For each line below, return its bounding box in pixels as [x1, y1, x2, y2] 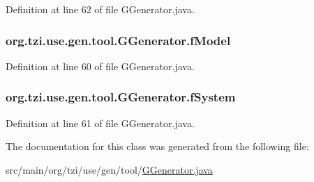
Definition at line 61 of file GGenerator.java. [6, 115, 195, 130]
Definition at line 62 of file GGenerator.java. [6, 2, 195, 16]
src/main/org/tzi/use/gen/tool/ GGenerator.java [6, 162, 213, 176]
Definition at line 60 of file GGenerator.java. [6, 58, 195, 73]
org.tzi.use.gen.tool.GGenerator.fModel [6, 31, 231, 49]
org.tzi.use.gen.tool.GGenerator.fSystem [6, 88, 236, 106]
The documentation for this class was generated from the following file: [6, 139, 309, 154]
